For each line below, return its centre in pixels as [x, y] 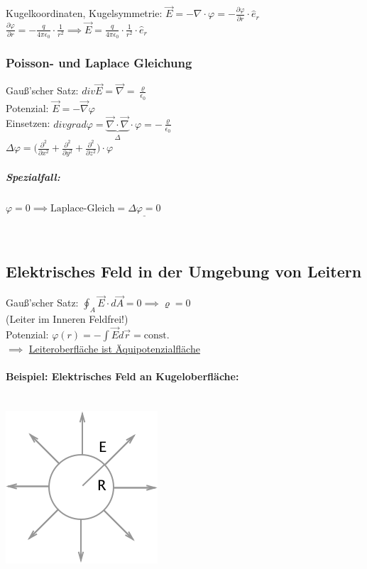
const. [157, 335]
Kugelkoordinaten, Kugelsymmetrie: [84, 13]
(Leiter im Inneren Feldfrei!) [67, 319]
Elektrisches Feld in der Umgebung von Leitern [184, 271]
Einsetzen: [28, 123]
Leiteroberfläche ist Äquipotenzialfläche [114, 348]
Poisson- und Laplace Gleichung [99, 62]
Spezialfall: [33, 177]
